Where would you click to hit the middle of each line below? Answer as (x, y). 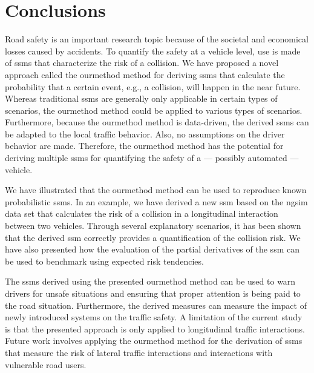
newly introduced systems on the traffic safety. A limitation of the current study (154, 317)
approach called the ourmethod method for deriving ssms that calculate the (145, 74)
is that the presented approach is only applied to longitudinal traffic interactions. (155, 328)
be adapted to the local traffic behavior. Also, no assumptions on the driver (145, 134)
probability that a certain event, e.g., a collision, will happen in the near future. (153, 86)
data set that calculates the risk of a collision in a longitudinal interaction (142, 213)
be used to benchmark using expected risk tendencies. (104, 261)
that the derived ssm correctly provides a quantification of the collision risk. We (153, 237)
